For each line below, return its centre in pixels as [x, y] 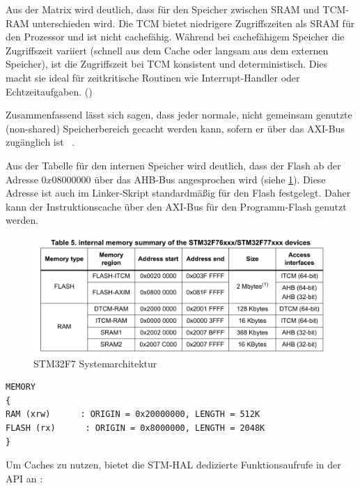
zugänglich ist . [40, 142]
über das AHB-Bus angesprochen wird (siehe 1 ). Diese [210, 179]
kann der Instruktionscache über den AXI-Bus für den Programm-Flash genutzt [176, 206]
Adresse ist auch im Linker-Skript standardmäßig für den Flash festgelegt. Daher [178, 193]
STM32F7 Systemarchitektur [95, 363]
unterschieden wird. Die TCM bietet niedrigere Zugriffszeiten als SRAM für [194, 23]
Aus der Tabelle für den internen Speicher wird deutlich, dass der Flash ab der [173, 165]
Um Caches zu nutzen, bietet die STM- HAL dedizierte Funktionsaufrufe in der [173, 465]
